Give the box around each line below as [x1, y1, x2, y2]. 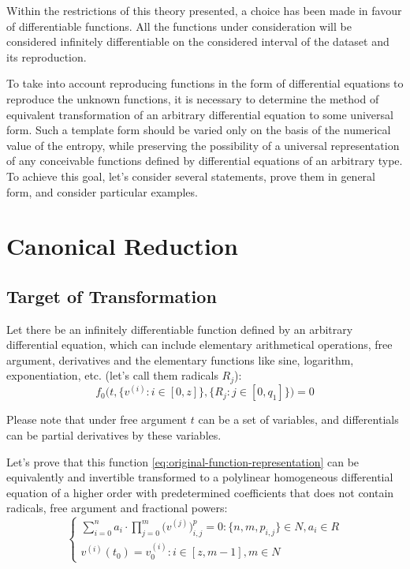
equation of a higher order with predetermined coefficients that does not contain [6, 484, 394, 500]
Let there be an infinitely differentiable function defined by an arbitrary [6, 320, 353, 337]
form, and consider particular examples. [6, 183, 198, 200]
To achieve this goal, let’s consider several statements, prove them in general [6, 167, 375, 184]
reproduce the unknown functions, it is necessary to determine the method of [6, 90, 379, 107]
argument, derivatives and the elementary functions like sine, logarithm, [6, 351, 354, 368]
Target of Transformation [6, 283, 217, 308]
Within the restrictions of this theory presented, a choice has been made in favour [6, 2, 402, 18]
